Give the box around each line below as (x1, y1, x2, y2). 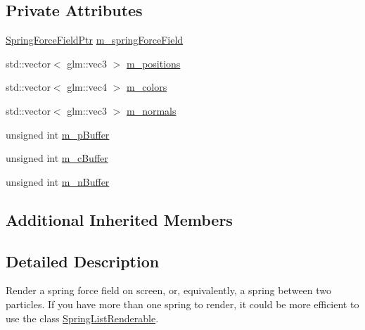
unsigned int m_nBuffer (6, 174, 110, 189)
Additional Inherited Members (6, 208, 233, 230)
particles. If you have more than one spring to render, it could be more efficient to (6, 296, 359, 311)
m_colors (126, 80, 167, 94)
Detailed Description (6, 250, 160, 272)
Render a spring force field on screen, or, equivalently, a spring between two (6, 283, 332, 298)
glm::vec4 (67, 80, 107, 94)
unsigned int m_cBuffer (6, 151, 108, 165)
